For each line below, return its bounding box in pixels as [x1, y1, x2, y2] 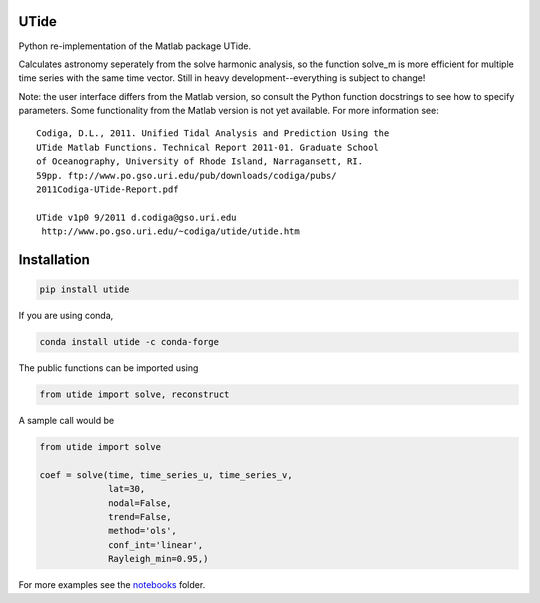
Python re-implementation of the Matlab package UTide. [18, 40, 252, 52]
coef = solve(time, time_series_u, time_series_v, [39, 469, 294, 480]
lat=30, [108, 483, 146, 495]
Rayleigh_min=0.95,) [108, 553, 209, 565]
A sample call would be [18, 415, 115, 427]
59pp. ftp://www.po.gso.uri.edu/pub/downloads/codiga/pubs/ [36, 170, 337, 181]
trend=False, [108, 511, 172, 523]
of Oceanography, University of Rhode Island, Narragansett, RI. [36, 156, 364, 167]
